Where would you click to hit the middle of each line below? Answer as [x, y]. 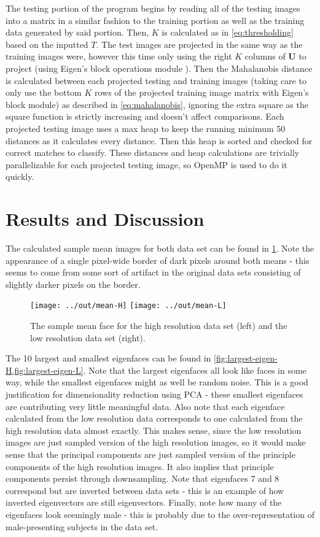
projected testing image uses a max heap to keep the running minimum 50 [146, 128]
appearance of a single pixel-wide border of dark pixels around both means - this [158, 260]
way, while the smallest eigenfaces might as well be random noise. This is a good [157, 382]
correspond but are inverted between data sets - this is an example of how [145, 490]
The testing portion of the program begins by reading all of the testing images [153, 8]
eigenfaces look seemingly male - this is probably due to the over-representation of [160, 514]
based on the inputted [47, 44]
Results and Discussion [105, 219]
